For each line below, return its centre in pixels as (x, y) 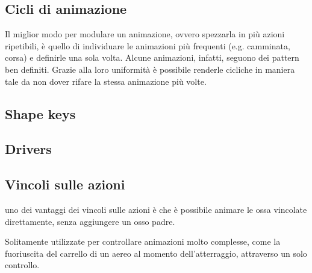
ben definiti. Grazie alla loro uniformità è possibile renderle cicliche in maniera (150, 69)
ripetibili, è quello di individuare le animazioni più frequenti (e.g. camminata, (148, 45)
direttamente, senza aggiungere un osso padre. (90, 221)
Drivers (28, 149)
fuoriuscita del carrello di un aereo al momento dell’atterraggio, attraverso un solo (156, 253)
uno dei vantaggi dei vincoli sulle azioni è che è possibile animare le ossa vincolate (156, 209)
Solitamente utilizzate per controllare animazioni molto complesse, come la (143, 241)
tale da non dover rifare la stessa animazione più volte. (106, 81)
